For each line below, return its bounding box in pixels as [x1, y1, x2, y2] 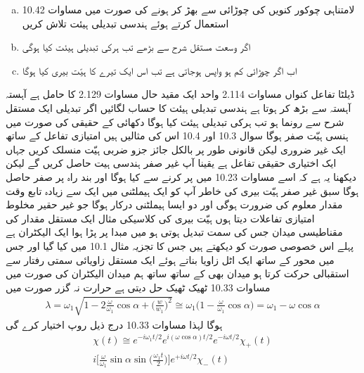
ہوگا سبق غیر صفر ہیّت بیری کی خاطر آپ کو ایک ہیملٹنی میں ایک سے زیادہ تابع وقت [6, 183, 359, 198]
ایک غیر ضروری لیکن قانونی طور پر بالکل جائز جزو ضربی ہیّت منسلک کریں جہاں [6, 141, 346, 156]
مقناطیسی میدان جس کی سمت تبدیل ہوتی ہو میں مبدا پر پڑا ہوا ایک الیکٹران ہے [6, 225, 343, 239]
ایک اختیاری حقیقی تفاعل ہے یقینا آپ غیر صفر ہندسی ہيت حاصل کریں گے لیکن [6, 156, 337, 170]
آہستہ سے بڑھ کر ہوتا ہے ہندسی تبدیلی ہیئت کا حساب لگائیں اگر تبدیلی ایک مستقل [6, 100, 351, 115]
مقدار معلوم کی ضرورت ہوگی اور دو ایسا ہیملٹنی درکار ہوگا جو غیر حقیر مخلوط [6, 197, 343, 212]
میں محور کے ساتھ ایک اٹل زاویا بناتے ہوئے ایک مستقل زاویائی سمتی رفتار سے [6, 252, 334, 267]
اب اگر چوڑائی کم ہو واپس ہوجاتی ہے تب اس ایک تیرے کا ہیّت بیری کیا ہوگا [22, 63, 297, 77]
